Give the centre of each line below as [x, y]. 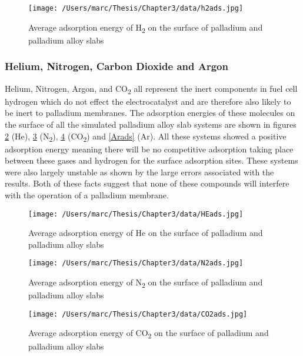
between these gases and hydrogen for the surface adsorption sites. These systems [151, 160]
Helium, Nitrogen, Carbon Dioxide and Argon [116, 66]
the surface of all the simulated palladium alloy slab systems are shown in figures [151, 124]
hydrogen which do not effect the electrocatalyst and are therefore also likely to [148, 101]
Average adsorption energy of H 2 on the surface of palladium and [146, 28]
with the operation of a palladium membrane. [87, 195]
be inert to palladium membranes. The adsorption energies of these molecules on [150, 113]
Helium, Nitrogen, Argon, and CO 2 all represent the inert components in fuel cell [151, 89]
